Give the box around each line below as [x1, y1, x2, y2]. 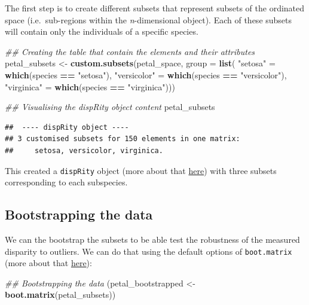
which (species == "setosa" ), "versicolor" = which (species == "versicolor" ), [5, 68, 287, 81]
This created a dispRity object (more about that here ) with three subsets [5, 164, 277, 176]
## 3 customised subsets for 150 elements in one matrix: [5, 135, 240, 144]
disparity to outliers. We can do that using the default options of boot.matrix [5, 245, 292, 257]
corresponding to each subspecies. [5, 176, 128, 188]
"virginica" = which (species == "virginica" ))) [5, 80, 175, 93]
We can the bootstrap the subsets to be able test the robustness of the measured [5, 233, 300, 245]
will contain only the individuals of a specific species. [5, 25, 198, 38]
